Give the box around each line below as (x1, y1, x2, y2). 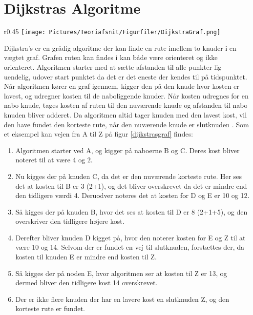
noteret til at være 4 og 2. (15, 155, 93, 165)
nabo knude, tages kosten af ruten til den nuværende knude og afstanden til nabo (4, 100, 248, 110)
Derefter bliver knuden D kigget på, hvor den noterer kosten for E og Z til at (15, 232, 246, 242)
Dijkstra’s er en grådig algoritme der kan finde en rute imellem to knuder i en (4, 42, 236, 53)
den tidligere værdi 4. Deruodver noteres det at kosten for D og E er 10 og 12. (15, 190, 250, 200)
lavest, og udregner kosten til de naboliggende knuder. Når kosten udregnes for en (4, 90, 249, 100)
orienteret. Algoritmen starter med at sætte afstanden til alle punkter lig (4, 61, 222, 72)
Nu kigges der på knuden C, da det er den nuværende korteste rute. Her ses (15, 171, 242, 181)
